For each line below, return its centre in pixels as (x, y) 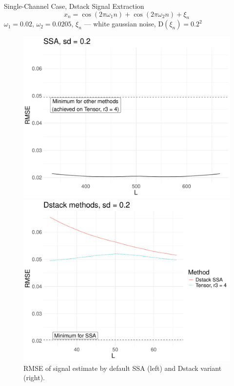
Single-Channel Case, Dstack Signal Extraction (74, 6)
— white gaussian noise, (120, 24)
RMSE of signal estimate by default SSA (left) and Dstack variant (123, 368)
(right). (34, 377)
